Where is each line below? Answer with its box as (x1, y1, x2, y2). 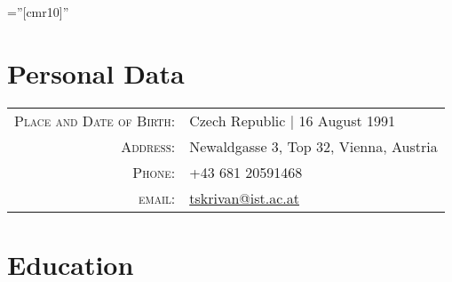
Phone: (132, 161, 176, 182)
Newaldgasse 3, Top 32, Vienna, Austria (189, 135, 438, 157)
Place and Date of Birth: (14, 109, 176, 131)
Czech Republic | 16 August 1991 (189, 109, 396, 131)
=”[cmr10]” (7, 3, 69, 20)
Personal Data (7, 54, 185, 91)
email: (139, 187, 176, 208)
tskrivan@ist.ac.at (189, 187, 300, 208)
